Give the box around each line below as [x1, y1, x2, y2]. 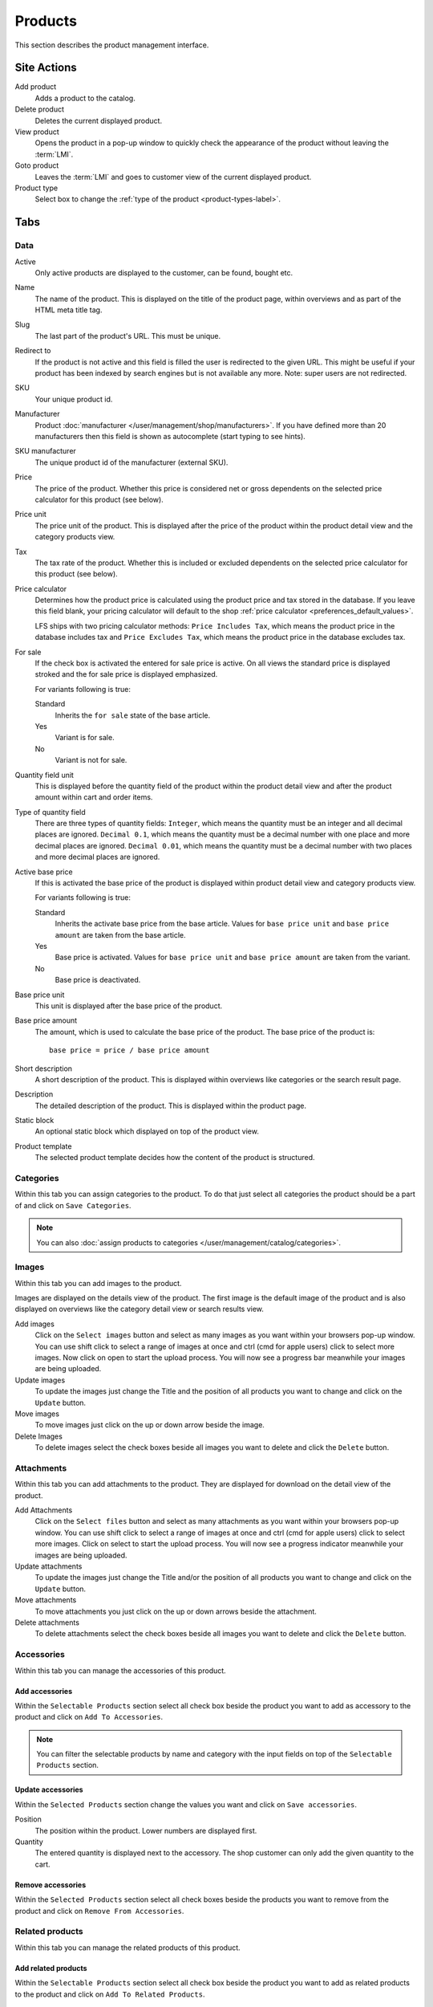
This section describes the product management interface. [14, 40, 209, 50]
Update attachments [14, 1561, 83, 1571]
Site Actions [14, 61, 78, 75]
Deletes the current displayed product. [34, 116, 163, 125]
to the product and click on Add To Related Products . [14, 1989, 205, 1999]
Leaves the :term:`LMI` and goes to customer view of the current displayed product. [34, 172, 312, 181]
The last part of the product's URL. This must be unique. [34, 331, 221, 340]
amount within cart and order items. [34, 792, 153, 802]
